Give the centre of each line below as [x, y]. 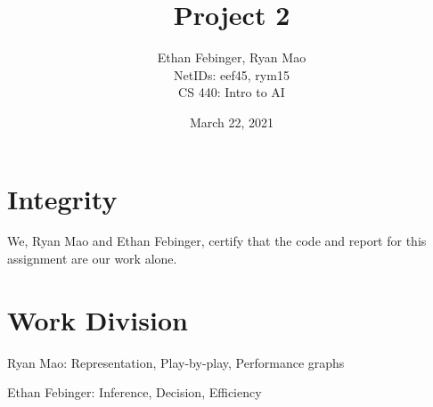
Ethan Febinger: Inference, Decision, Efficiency [135, 392]
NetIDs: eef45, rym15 [232, 74]
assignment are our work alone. [92, 259]
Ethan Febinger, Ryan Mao [232, 57]
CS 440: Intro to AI [232, 92]
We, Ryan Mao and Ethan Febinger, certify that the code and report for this [217, 241]
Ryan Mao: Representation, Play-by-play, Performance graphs [176, 362]
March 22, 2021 [232, 122]
